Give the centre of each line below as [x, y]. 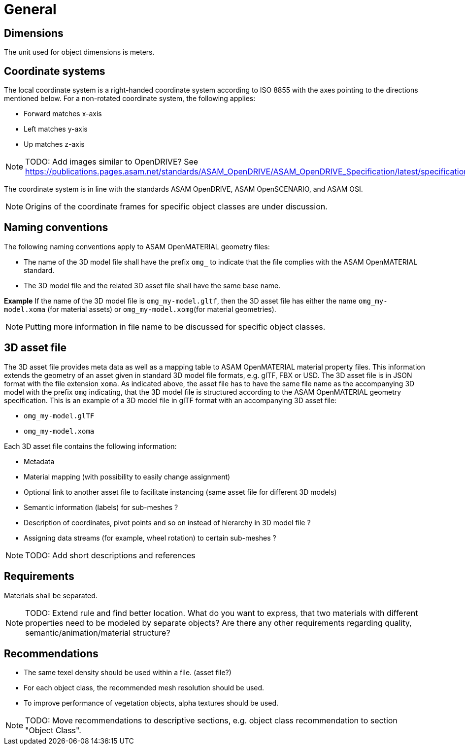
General [30, 9]
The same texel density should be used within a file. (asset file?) [128, 673]
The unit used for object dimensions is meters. [79, 52]
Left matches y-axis [56, 129]
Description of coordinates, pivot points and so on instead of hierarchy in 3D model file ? [167, 522]
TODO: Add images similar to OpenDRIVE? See [112, 162]
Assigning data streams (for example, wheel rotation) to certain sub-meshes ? [150, 538]
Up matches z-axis [54, 144]
